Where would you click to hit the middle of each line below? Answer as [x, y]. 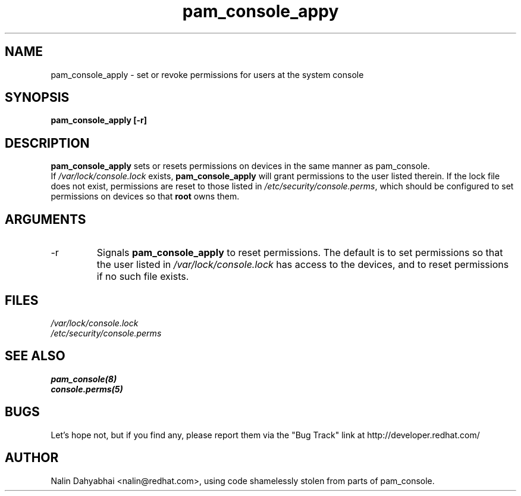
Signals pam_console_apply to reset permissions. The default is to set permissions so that [300, 253]
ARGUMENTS [45, 219]
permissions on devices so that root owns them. [145, 196]
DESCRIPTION [47, 143]
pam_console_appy [260, 11]
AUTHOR [32, 458]
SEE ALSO [35, 356]
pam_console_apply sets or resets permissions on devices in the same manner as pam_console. [240, 166]
